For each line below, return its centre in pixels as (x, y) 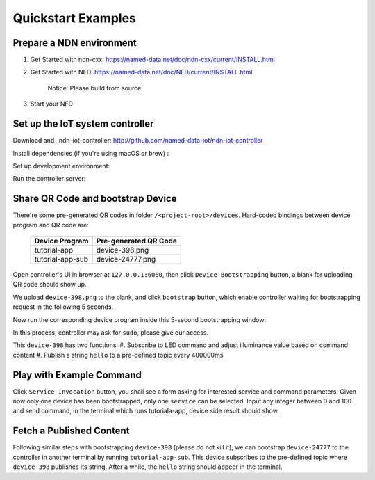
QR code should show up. (50, 285)
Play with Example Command (77, 375)
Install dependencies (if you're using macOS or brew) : (91, 153)
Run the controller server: (49, 179)
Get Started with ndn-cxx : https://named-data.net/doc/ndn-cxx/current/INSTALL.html (153, 60)
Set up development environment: (61, 166)
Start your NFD (51, 104)
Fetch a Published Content (71, 431)
